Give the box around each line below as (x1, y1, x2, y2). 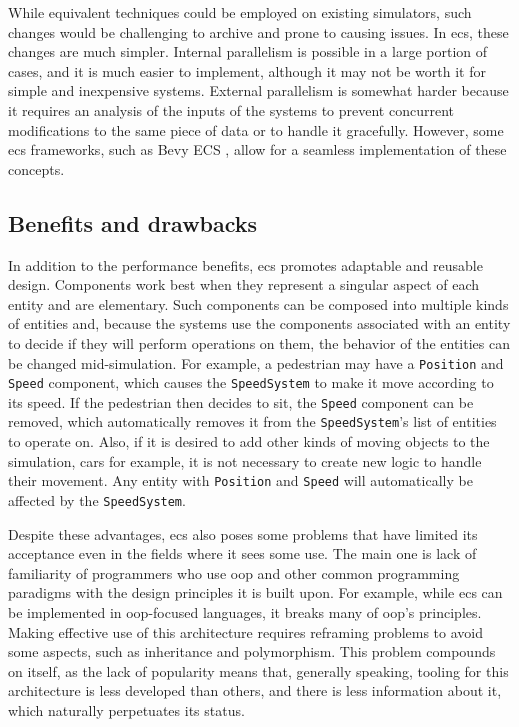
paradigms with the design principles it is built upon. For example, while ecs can (8, 582, 503, 603)
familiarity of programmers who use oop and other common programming (8, 562, 460, 583)
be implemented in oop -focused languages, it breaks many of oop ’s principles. (8, 602, 482, 623)
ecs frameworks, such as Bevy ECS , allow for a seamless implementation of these (8, 139, 507, 160)
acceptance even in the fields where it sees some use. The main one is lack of (8, 543, 477, 564)
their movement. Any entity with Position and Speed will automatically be (8, 470, 473, 491)
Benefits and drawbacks (8, 207, 258, 238)
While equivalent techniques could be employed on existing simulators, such (8, 2, 472, 22)
